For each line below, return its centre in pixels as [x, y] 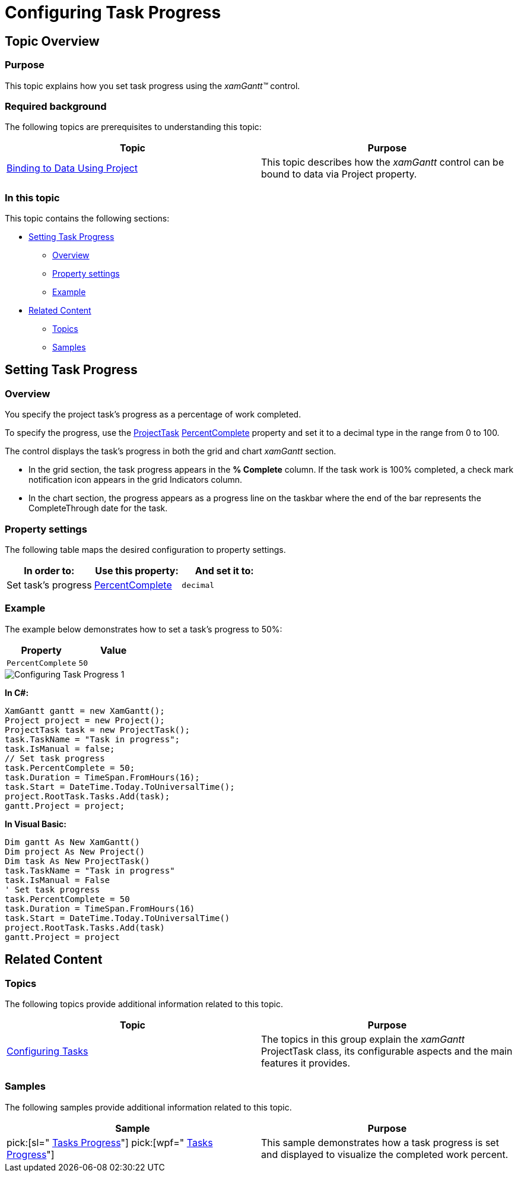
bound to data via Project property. [339, 174]
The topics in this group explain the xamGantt [363, 1039]
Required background [56, 106]
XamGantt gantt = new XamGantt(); [85, 711]
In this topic [32, 197]
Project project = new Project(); [85, 720]
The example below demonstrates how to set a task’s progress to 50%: [144, 629]
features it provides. [306, 1063]
